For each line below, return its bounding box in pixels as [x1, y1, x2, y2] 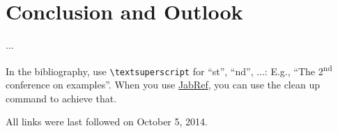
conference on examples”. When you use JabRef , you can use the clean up [6, 77, 320, 92]
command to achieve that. [6, 91, 117, 105]
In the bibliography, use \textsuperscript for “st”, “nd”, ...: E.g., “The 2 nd [6, 61, 332, 78]
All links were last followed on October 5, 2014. [6, 114, 208, 129]
